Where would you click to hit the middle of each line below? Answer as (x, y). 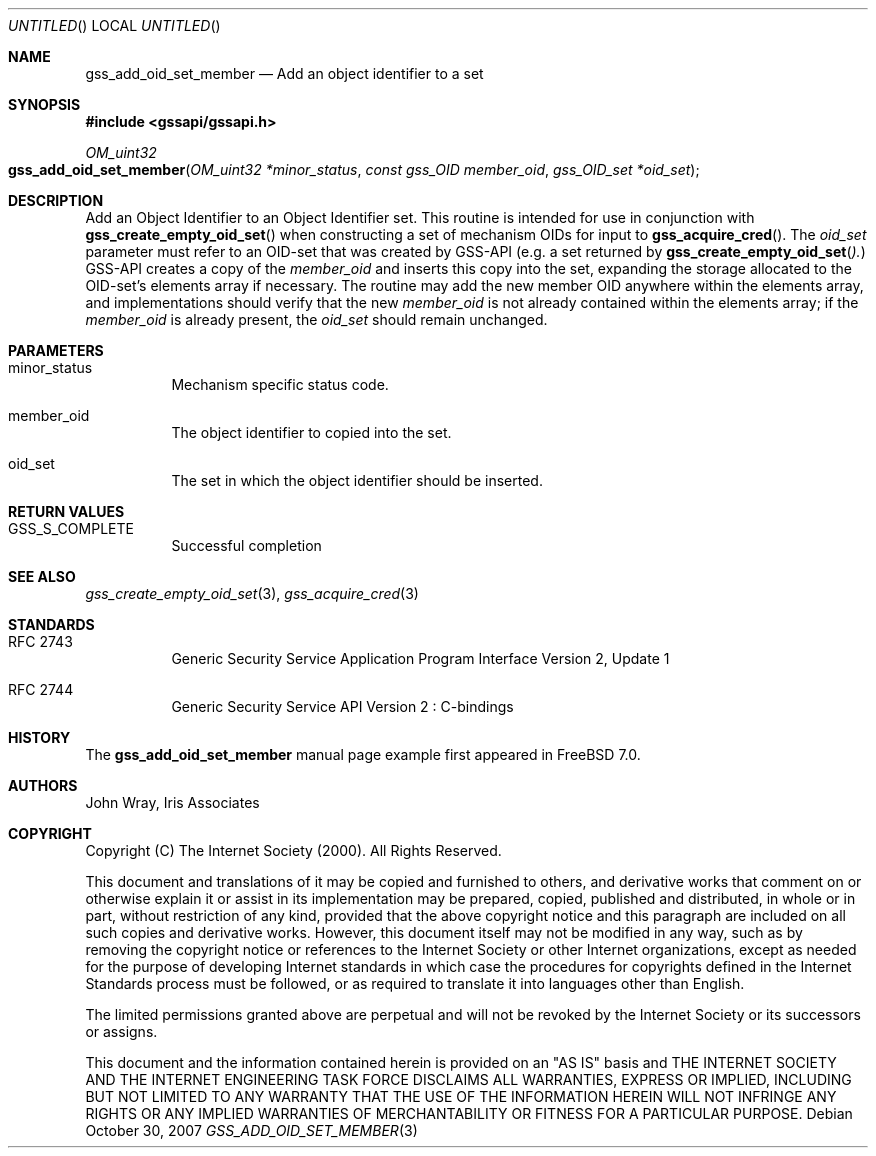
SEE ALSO (42, 576)
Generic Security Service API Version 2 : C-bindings (342, 706)
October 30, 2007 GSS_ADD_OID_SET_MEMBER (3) (251, 1130)
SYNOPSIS (44, 104)
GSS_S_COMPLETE (71, 528)
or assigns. (121, 1031)
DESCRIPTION (56, 200)
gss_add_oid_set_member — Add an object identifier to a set (284, 73)
